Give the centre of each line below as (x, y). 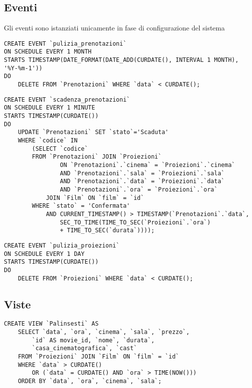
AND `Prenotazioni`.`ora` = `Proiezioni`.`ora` (139, 189)
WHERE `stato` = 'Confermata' (81, 206)
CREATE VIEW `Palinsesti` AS (51, 324)
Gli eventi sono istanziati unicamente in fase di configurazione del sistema (115, 28)
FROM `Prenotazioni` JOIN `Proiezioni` (97, 157)
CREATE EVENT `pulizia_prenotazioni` (65, 43)
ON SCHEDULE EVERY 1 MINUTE (50, 108)
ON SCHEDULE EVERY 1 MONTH (48, 52)
